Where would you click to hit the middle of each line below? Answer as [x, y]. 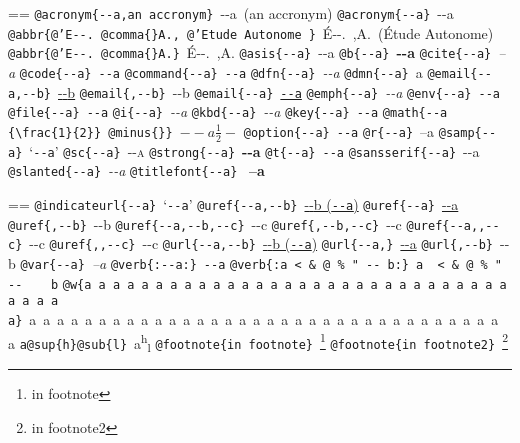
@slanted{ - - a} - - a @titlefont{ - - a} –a [136, 170]
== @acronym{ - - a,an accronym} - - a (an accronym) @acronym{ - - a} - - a [231, 13]
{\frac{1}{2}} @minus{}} [90, 132]
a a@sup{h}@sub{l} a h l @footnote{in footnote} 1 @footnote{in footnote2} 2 [258, 342]
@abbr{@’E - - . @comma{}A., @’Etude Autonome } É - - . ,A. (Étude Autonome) [251, 32]
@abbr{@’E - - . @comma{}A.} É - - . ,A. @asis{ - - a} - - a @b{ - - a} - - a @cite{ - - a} [250, 52]
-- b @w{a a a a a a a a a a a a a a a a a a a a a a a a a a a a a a [257, 284]
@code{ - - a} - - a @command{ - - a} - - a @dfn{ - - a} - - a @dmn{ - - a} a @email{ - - [255, 71]
